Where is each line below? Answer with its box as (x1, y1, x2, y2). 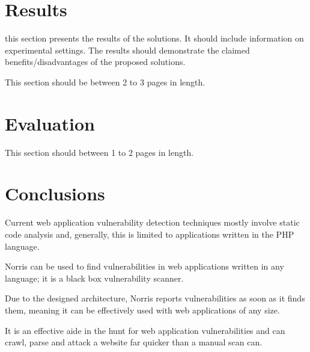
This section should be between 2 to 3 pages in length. (5, 75, 205, 88)
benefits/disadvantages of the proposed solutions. (5, 55, 186, 68)
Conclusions (5, 181, 105, 206)
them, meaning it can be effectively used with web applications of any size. (5, 303, 280, 316)
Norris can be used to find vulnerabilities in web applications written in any (5, 260, 284, 273)
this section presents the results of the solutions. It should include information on (5, 32, 304, 45)
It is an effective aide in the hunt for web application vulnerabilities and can (5, 324, 285, 336)
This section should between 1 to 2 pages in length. (5, 146, 194, 158)
